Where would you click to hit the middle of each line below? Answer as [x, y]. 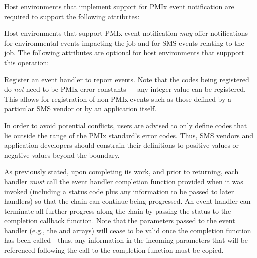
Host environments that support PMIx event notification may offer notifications [126, 33]
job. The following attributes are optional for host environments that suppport [125, 53]
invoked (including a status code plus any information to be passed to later [119, 191]
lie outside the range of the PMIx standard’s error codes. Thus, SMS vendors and [129, 135]
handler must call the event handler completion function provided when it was [124, 181]
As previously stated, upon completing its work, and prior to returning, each [122, 171]
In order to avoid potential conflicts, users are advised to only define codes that [126, 125]
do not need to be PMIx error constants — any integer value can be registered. [125, 89]
